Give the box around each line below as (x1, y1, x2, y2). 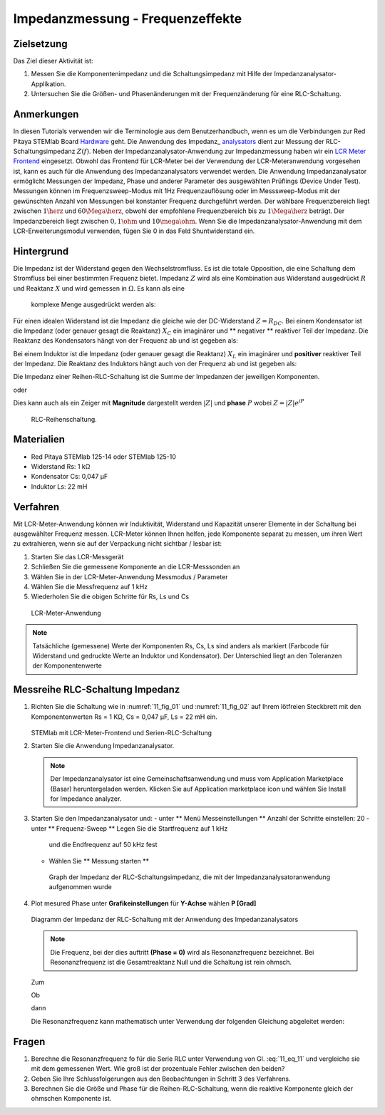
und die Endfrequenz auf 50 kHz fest (48, 841, 158, 849)
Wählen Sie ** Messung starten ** (48, 856, 150, 865)
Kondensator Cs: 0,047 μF (31, 472, 108, 481)
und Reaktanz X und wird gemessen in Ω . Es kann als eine (13, 284, 185, 292)
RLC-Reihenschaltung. (31, 415, 98, 423)
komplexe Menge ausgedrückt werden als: (31, 300, 156, 309)
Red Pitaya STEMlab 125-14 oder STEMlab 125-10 (31, 452, 176, 461)
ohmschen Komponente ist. (31, 1094, 112, 1103)
